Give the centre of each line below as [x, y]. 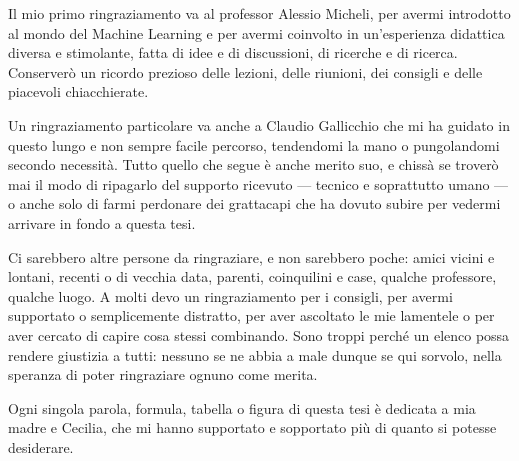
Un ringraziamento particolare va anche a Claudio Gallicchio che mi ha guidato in [259, 124]
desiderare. [41, 446]
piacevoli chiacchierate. [78, 91]
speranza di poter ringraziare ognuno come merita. [163, 374]
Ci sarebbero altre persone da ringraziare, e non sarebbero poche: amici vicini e [251, 256]
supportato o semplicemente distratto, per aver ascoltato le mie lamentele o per [251, 315]
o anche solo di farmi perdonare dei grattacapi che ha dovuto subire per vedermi [254, 203]
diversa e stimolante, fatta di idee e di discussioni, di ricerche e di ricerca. [233, 52]
